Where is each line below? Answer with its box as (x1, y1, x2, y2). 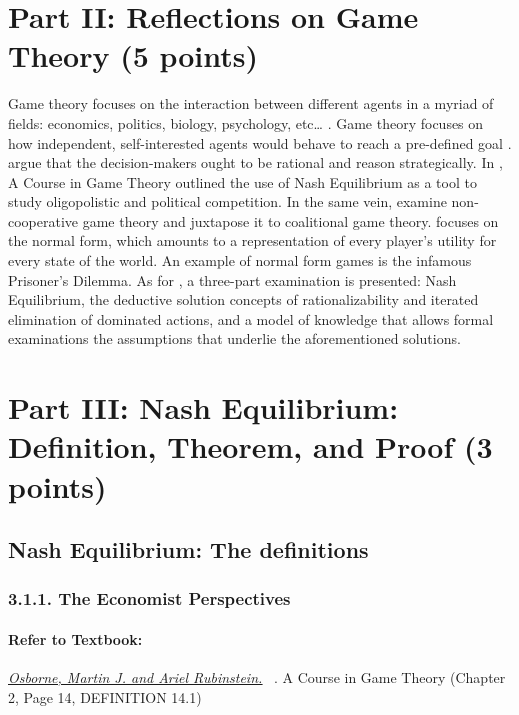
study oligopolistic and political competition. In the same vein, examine (8, 191, 447, 212)
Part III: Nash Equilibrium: (8, 387, 399, 428)
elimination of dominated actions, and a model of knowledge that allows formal (8, 308, 494, 329)
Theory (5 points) (8, 35, 259, 76)
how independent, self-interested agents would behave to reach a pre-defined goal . (8, 132, 512, 153)
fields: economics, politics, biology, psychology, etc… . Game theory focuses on (8, 112, 484, 133)
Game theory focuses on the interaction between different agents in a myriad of (8, 93, 494, 114)
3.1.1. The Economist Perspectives (8, 586, 291, 611)
